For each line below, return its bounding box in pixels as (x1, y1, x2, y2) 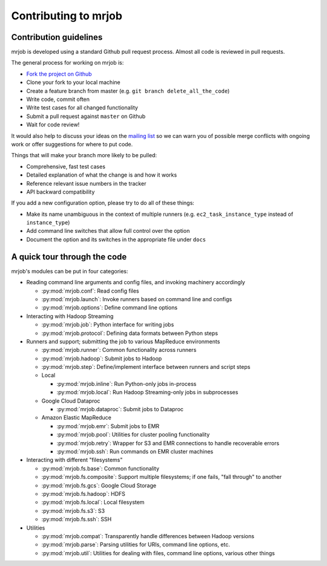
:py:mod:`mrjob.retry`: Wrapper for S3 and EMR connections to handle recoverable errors (56, 439, 280, 447)
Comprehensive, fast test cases (26, 163, 106, 170)
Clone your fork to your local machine (26, 79, 121, 86)
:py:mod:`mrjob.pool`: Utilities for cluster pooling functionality (56, 431, 210, 438)
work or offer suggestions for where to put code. (11, 140, 133, 148)
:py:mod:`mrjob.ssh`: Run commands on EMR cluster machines (56, 447, 214, 455)
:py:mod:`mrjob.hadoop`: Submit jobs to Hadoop (41, 354, 162, 362)
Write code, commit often (26, 96, 90, 103)
